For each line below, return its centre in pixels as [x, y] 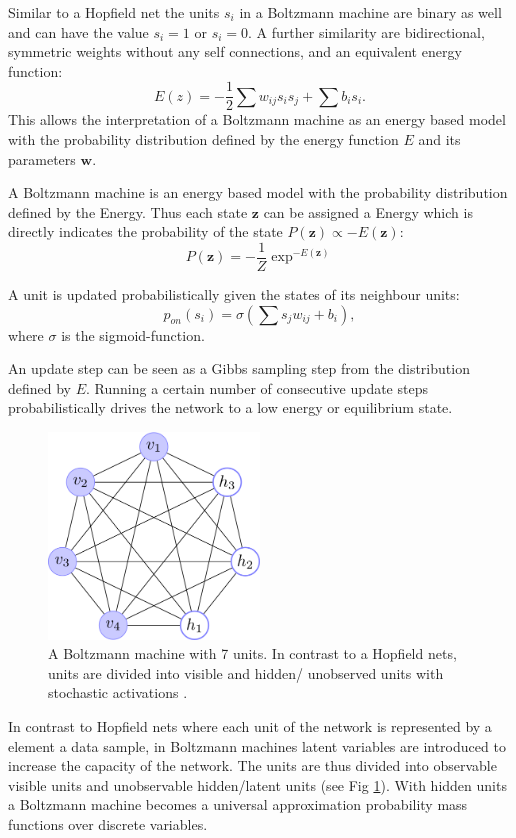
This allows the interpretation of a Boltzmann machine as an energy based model [257, 119]
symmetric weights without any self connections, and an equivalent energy [235, 51]
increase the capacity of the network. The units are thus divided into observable [252, 765]
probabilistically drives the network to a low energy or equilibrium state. [230, 407]
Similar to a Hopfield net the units [114, 12]
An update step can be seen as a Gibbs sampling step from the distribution [239, 368]
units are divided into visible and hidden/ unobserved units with [246, 672]
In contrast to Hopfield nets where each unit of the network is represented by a [250, 726]
